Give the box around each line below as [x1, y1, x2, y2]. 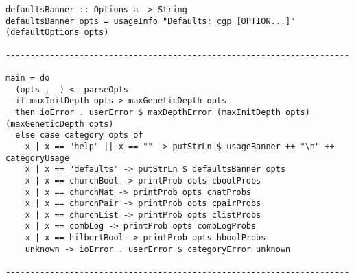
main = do [5, 73, 50, 83]
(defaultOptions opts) [5, 27, 109, 38]
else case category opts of [15, 130, 143, 140]
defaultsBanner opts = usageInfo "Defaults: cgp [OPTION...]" [5, 16, 296, 26]
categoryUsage [5, 153, 70, 163]
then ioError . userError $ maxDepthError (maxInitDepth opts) [15, 107, 310, 117]
